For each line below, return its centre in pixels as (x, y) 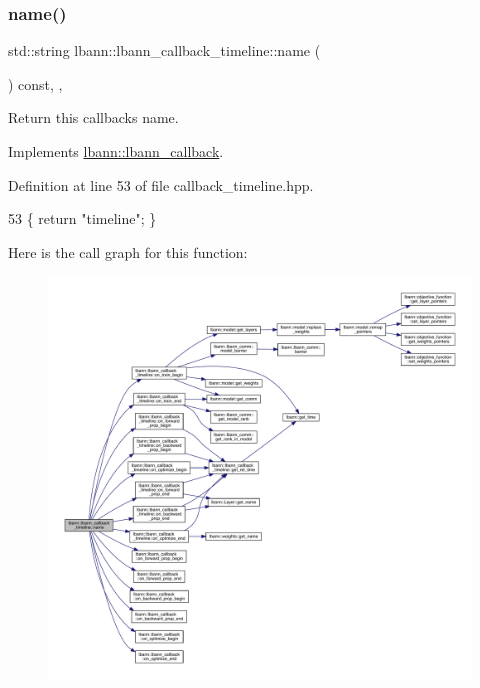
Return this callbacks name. (93, 117)
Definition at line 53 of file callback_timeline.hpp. (161, 184)
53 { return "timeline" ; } (82, 218)
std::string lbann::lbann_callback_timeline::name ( (164, 50)
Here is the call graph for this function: (128, 251)
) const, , (35, 83)
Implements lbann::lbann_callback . (116, 151)
